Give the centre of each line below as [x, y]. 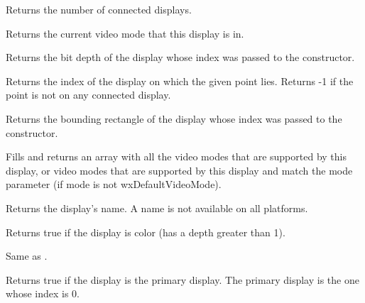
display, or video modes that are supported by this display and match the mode [179, 170]
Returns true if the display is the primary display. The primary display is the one [182, 279]
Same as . [27, 256]
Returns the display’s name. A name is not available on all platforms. [157, 208]
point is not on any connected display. [88, 95]
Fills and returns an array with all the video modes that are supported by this [176, 156]
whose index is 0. [43, 293]
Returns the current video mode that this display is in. [125, 33]
